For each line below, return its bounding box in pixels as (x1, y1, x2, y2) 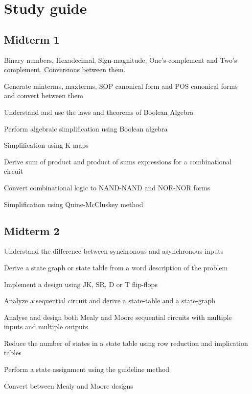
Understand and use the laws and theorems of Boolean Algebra (4, 106, 194, 117)
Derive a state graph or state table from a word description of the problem (4, 262, 228, 272)
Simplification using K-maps (4, 140, 89, 150)
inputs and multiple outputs (4, 321, 88, 332)
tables (4, 347, 22, 358)
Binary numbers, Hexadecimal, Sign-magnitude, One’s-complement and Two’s (4, 54, 237, 65)
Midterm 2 (4, 223, 60, 238)
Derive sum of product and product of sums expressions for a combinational (4, 156, 232, 166)
